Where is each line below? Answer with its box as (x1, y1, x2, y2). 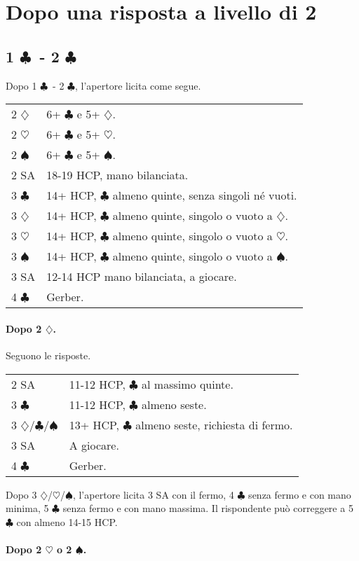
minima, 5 (6, 501, 49, 515)
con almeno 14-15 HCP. (16, 514, 118, 529)
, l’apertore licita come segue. (75, 78, 201, 92)
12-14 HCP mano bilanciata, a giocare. (46, 268, 237, 285)
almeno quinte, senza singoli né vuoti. (112, 187, 297, 204)
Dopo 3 (6, 487, 37, 501)
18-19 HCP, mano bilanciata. (46, 167, 189, 183)
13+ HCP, (69, 416, 120, 433)
